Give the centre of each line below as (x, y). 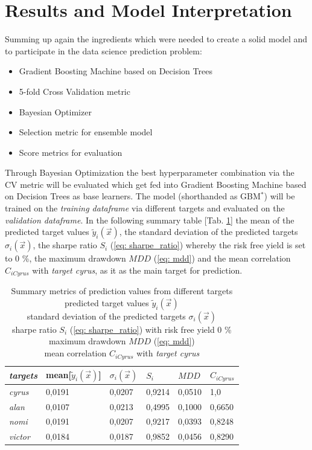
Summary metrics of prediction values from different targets (122, 291)
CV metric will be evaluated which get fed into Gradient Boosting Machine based (156, 184)
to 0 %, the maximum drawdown (65, 258)
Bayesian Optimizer (55, 111)
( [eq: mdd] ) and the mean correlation (222, 258)
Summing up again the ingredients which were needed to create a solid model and (156, 39)
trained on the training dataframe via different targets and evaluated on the (145, 208)
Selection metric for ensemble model (86, 132)
